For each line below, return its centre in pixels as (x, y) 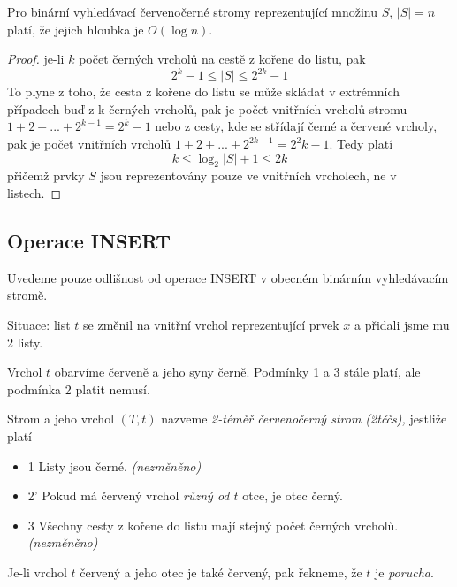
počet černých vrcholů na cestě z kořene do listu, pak (222, 59)
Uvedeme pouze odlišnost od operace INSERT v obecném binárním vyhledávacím (228, 277)
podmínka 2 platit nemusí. (79, 389)
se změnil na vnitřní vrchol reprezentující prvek (211, 325)
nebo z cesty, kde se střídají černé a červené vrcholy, (296, 126)
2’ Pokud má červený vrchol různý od (129, 496)
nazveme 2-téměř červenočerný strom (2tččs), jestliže (304, 419)
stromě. (27, 295)
